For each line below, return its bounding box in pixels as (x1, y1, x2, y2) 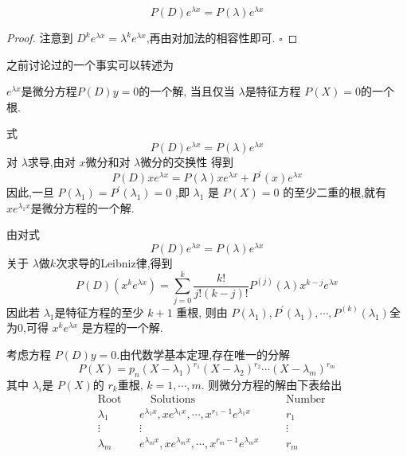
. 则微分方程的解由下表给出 (201, 376, 342, 392)
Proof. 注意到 (6, 29, 73, 46)
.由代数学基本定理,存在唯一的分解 (116, 345, 291, 362)
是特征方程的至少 (54, 303, 144, 320)
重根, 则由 (176, 303, 228, 320)
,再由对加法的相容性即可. (146, 29, 276, 46)
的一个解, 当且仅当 (139, 83, 235, 99)
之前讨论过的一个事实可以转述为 (6, 56, 174, 72)
